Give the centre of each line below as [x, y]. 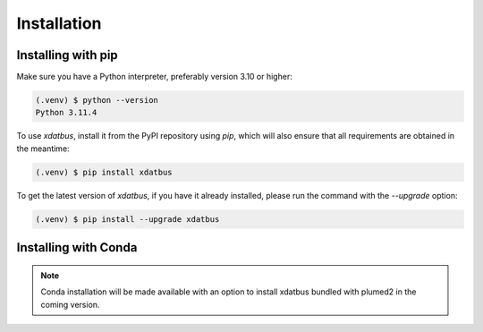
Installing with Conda [77, 247]
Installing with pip [67, 55]
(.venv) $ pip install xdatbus [104, 172]
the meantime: [43, 149]
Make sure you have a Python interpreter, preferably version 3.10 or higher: [154, 77]
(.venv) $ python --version [97, 100]
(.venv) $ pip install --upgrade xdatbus [127, 219]
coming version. [70, 304]
